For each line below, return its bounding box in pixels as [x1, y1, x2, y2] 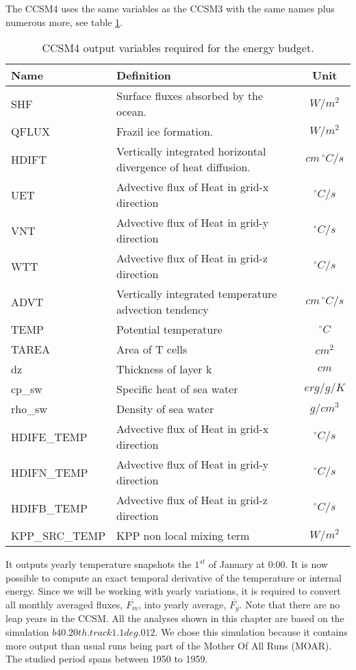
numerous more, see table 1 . [5, 14, 123, 29]
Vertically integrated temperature [116, 286, 277, 302]
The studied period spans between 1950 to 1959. [5, 652, 208, 666]
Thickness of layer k [116, 361, 212, 377]
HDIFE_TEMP [11, 428, 88, 445]
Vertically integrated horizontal [116, 143, 266, 160]
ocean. [116, 103, 147, 120]
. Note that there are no [239, 597, 340, 611]
